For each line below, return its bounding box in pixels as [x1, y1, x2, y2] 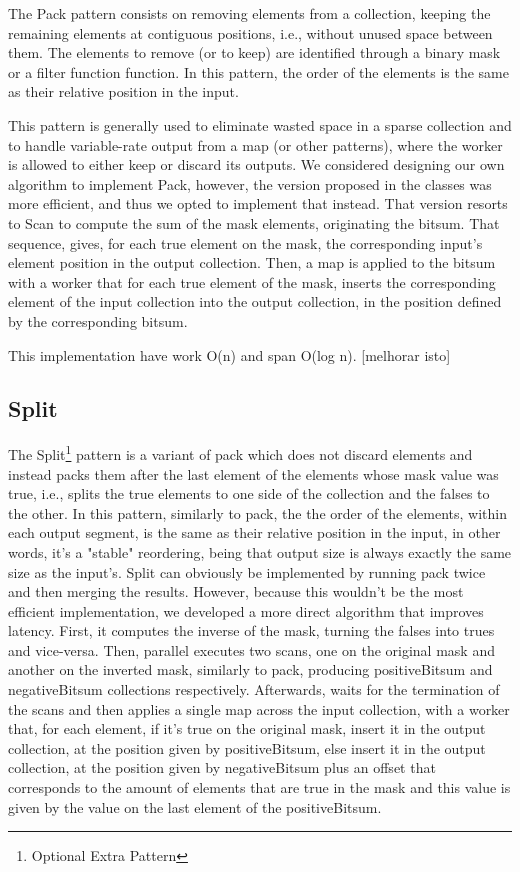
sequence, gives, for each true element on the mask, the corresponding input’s [8, 232, 483, 253]
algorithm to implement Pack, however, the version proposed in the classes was [8, 173, 492, 194]
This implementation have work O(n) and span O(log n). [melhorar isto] [8, 344, 451, 365]
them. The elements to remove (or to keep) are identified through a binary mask [8, 42, 501, 63]
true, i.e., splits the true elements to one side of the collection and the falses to [8, 483, 490, 504]
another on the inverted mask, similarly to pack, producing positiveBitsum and [8, 659, 493, 680]
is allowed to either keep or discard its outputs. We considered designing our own [8, 154, 505, 175]
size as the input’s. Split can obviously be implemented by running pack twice [8, 561, 486, 582]
